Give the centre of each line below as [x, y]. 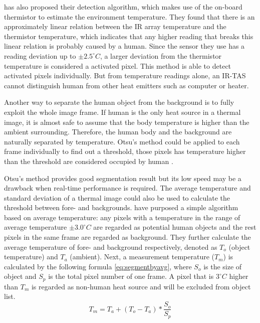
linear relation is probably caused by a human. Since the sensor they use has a [124, 46]
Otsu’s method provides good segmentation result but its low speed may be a [123, 178]
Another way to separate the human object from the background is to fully [119, 102]
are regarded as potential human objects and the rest [175, 227]
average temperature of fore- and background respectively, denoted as [111, 247]
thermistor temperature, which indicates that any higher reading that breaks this [129, 36]
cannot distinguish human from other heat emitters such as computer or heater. [126, 85]
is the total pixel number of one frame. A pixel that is [131, 276]
